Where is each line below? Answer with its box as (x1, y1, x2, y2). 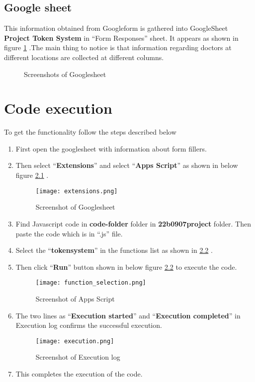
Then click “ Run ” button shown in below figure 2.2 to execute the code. (15, 261, 237, 272)
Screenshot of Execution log (35, 352, 120, 362)
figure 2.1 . (15, 170, 49, 180)
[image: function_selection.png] (35, 279, 146, 287)
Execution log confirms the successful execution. (15, 320, 162, 330)
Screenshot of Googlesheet (35, 202, 115, 212)
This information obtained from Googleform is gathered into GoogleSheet (4, 23, 228, 33)
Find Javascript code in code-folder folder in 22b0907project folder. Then (15, 218, 251, 229)
